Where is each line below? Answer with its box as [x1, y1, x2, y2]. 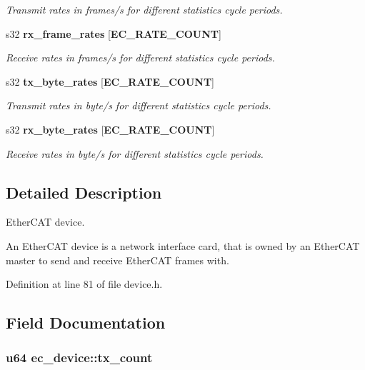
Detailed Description [6, 181, 162, 203]
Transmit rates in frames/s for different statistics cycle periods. [6, 2, 283, 16]
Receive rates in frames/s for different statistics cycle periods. [6, 50, 275, 65]
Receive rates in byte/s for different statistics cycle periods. [6, 146, 264, 161]
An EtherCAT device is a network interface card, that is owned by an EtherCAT [6, 238, 360, 253]
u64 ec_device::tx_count [6, 349, 153, 366]
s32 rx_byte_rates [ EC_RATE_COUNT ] [6, 121, 215, 136]
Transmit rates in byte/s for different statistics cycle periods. [6, 98, 271, 113]
